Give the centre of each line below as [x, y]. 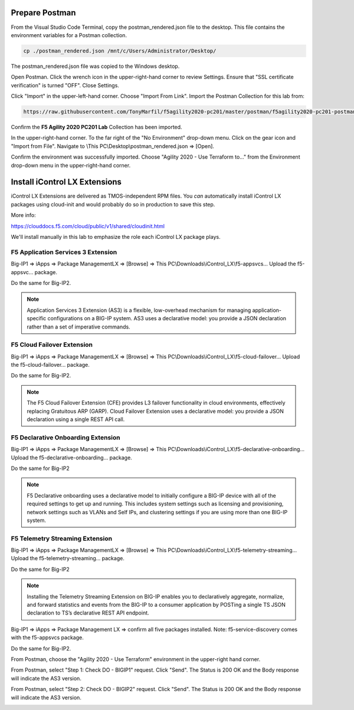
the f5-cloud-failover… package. [50, 365]
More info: [24, 215]
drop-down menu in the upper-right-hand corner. [71, 165]
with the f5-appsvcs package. [47, 637]
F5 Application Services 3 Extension [64, 252]
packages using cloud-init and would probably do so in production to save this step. [113, 204]
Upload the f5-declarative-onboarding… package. [71, 458]
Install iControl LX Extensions [66, 182]
